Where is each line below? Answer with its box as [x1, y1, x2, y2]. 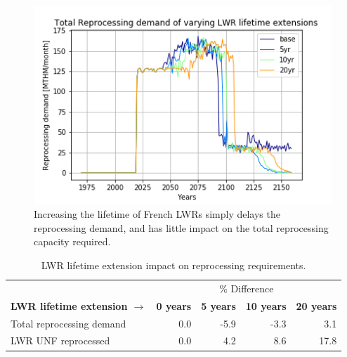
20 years [296, 298, 337, 313]
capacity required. [34, 234, 111, 249]
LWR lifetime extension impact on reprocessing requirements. [41, 258, 306, 273]
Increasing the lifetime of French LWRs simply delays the [34, 207, 280, 221]
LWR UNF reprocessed [11, 333, 110, 348]
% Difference [219, 280, 274, 295]
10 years [245, 298, 287, 313]
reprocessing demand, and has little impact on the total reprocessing [34, 220, 329, 235]
